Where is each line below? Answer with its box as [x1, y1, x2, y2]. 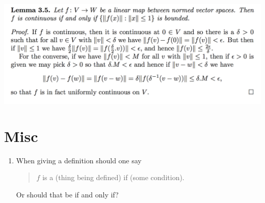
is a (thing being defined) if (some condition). [42, 172, 184, 183]
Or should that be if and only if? [16, 189, 119, 199]
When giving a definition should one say [16, 155, 142, 165]
